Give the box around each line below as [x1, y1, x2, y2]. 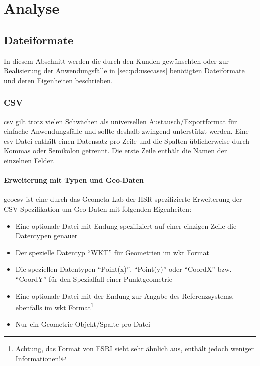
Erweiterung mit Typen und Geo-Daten [4, 175, 144, 185]
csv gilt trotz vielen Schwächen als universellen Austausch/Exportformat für [4, 116, 237, 126]
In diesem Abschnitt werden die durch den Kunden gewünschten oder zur [4, 55, 229, 66]
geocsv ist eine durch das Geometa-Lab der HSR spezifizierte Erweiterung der [4, 194, 242, 204]
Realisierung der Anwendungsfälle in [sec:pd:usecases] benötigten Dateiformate [4, 65, 245, 76]
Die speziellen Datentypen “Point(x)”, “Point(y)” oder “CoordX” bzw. [15, 264, 232, 274]
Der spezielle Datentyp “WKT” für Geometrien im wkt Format [15, 247, 209, 257]
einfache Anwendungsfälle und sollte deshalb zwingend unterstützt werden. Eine [4, 126, 249, 136]
